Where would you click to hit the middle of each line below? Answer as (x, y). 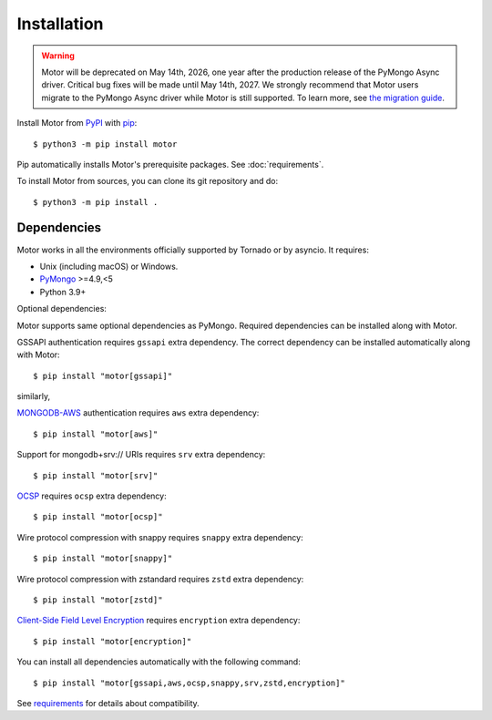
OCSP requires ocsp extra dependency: (92, 496)
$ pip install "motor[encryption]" (113, 641)
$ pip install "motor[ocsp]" (98, 517)
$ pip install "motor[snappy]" (103, 559)
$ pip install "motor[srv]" (96, 475)
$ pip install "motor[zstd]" (98, 600)
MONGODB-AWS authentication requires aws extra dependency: (138, 413)
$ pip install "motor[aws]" (96, 434)
